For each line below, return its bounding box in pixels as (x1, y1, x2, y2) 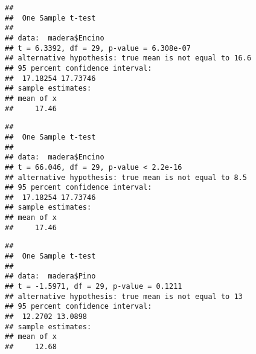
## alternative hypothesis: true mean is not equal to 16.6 (5, 54, 252, 63)
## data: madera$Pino (5, 272, 96, 281)
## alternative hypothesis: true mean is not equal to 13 (5, 292, 243, 301)
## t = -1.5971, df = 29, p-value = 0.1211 (5, 282, 182, 291)
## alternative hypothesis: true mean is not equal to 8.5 (5, 173, 247, 182)
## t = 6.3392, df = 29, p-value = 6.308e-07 (5, 43, 191, 53)
